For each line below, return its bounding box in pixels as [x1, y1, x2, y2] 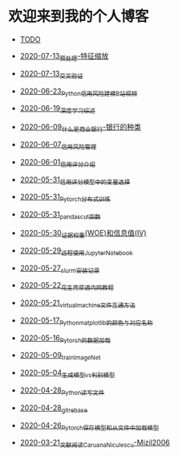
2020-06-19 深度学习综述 [19, 104, 96, 115]
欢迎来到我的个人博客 [8, 7, 150, 26]
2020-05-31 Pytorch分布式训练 [19, 192, 111, 203]
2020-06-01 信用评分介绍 [19, 157, 96, 169]
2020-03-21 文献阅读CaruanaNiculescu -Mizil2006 [19, 438, 170, 450]
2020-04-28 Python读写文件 [19, 385, 105, 396]
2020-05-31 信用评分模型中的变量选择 [19, 175, 131, 186]
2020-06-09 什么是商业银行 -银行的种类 [19, 122, 142, 134]
